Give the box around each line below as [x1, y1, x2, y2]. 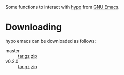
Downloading [5, 22, 62, 33]
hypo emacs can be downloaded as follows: [5, 38, 96, 44]
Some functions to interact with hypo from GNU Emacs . [5, 4, 120, 10]
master [5, 47, 20, 54]
